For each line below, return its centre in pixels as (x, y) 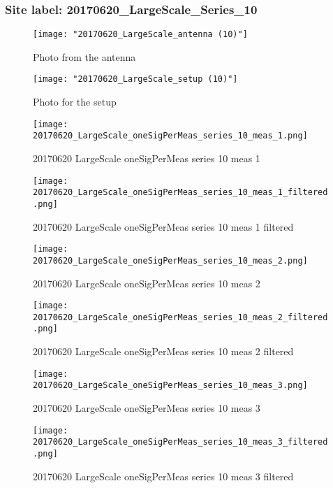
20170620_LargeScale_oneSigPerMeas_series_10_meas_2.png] (170, 260)
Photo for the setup (75, 102)
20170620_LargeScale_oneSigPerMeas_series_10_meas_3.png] (170, 386)
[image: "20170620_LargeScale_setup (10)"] (135, 79)
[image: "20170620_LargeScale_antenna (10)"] (140, 35)
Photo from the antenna (84, 56)
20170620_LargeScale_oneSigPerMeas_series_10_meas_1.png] (170, 136)
